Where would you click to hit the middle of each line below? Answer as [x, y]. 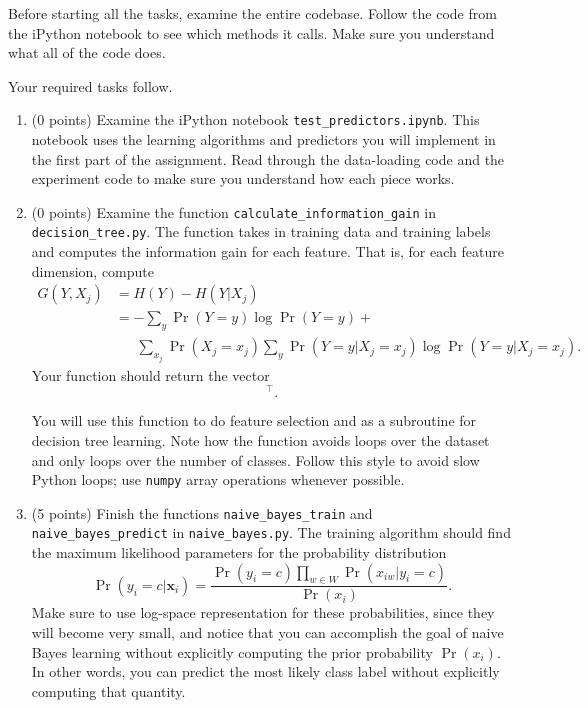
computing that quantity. [108, 690]
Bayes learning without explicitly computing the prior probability [232, 651]
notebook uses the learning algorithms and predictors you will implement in [263, 139]
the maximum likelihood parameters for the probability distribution [239, 552]
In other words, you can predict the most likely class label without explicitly [265, 671]
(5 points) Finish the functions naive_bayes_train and [202, 512]
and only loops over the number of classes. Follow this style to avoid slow [255, 459]
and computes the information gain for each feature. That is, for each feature [267, 251]
